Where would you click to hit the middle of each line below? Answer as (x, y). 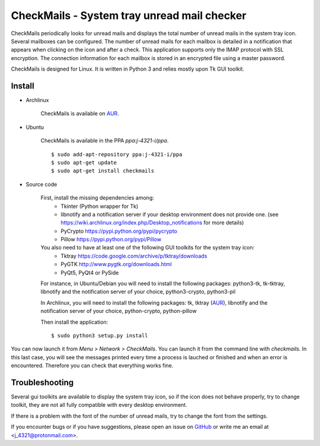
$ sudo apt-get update (84, 162)
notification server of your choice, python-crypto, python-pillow (119, 311)
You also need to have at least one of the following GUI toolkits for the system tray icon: (148, 248)
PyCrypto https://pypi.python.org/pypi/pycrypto (119, 231)
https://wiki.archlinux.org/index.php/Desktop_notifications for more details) (152, 223)
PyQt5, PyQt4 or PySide (90, 273)
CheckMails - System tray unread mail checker (129, 15)
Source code (41, 184)
